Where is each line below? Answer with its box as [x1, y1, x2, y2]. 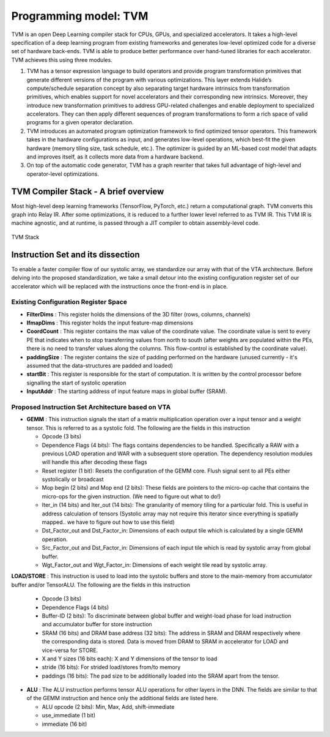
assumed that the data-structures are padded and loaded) [26, 362, 174, 370]
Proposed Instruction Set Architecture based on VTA [11, 403, 171, 411]
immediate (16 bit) [42, 720, 87, 728]
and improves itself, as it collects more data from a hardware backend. [26, 153, 204, 160]
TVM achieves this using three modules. [11, 56, 112, 64]
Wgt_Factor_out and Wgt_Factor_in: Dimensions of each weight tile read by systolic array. [42, 561, 267, 569]
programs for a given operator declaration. [26, 119, 134, 126]
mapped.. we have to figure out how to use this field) [42, 518, 175, 526]
